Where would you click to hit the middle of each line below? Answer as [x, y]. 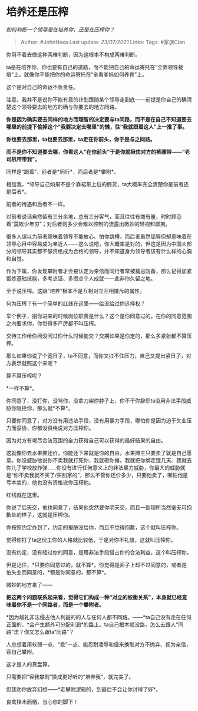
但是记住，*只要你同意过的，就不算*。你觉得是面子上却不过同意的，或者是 [97, 565]
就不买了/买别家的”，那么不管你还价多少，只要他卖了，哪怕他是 [111, 475]
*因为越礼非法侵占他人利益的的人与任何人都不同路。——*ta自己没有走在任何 [99, 617]
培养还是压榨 [37, 12]
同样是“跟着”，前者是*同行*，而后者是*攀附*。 [63, 171]
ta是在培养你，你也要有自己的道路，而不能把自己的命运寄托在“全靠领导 [92, 67]
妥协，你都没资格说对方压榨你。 [55, 428]
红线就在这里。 [24, 495]
